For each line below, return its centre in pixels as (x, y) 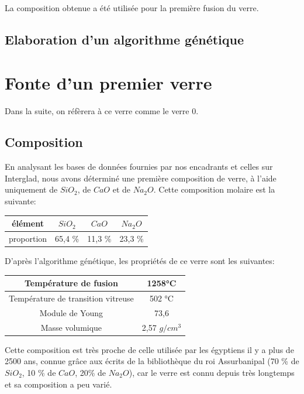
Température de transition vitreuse (71, 298)
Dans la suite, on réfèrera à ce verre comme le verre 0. (102, 110)
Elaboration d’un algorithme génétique (125, 39)
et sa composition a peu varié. (58, 384)
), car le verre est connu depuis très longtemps (212, 373)
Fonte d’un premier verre (108, 82)
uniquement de (31, 189)
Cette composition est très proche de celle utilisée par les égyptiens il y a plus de (149, 349)
